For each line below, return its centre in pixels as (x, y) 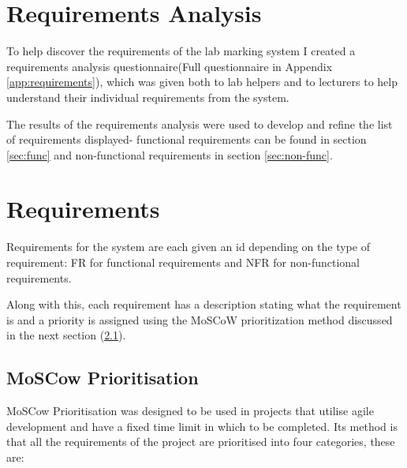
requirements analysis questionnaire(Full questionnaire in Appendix (170, 66)
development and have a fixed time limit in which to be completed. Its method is (202, 426)
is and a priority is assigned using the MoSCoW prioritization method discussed (200, 319)
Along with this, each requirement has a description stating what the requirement (204, 304)
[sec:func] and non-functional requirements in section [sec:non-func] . (170, 154)
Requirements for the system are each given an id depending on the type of (188, 247)
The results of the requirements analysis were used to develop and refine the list (200, 124)
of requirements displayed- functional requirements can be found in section (187, 139)
